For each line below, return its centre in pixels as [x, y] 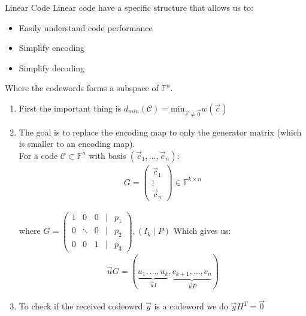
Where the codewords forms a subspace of [82, 88]
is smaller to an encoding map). [77, 144]
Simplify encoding [52, 48]
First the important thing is [70, 108]
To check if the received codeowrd [81, 306]
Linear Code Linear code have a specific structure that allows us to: [129, 7]
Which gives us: [202, 231]
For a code [38, 155]
